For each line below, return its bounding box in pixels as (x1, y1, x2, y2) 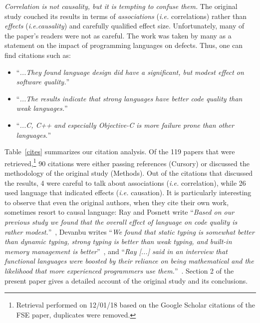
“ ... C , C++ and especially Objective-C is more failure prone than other (16, 119, 234, 130)
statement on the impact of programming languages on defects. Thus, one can (4, 40, 243, 50)
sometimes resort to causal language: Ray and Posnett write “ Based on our (4, 207, 235, 217)
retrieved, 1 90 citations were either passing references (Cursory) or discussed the (4, 156, 250, 168)
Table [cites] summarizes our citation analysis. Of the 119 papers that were (4, 146, 235, 157)
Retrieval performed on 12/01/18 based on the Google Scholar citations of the (16, 300, 255, 310)
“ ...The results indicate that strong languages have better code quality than (16, 93, 243, 103)
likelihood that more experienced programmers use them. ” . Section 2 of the (4, 265, 234, 276)
